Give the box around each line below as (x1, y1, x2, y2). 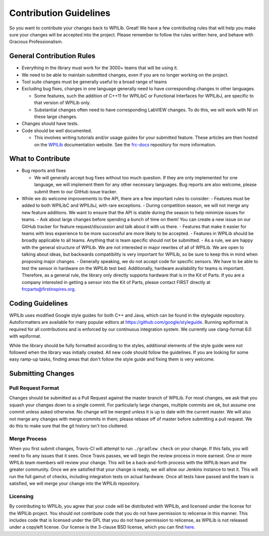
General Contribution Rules (9, 52, 96, 60)
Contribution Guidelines (9, 7, 111, 18)
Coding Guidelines (9, 299, 68, 307)
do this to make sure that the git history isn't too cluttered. (9, 423, 129, 429)
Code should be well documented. (21, 128, 92, 134)
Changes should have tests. (21, 121, 79, 127)
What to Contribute (9, 154, 70, 163)
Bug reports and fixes (21, 167, 66, 174)
